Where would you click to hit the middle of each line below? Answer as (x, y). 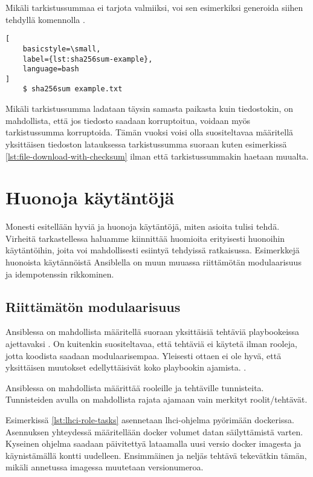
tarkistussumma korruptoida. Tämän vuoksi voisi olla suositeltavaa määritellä (150, 132)
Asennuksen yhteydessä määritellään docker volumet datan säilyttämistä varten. (154, 431)
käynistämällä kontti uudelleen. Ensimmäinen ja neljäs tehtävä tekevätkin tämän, (156, 455)
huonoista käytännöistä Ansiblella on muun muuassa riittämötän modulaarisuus (153, 262)
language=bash (51, 69)
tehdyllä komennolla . (45, 19)
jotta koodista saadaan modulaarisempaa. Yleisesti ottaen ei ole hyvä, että (144, 355)
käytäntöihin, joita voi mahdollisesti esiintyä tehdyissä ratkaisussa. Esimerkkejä (153, 250)
